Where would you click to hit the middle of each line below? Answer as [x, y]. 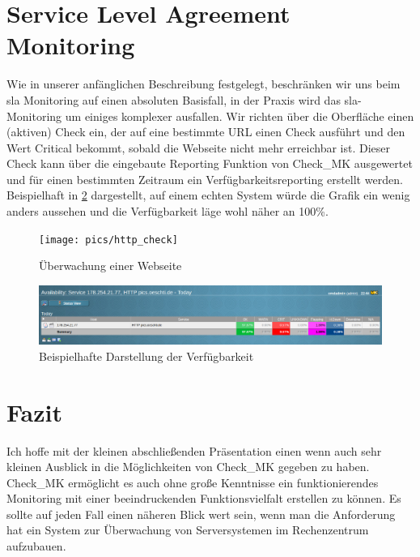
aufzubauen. [36, 546]
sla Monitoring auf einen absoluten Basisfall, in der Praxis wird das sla [182, 99]
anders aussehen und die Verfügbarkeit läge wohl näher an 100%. [168, 211]
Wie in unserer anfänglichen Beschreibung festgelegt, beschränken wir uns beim [204, 84]
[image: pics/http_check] [108, 240]
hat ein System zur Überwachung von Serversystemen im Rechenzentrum [188, 530]
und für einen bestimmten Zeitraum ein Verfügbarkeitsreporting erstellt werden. [205, 179]
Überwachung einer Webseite [110, 266]
